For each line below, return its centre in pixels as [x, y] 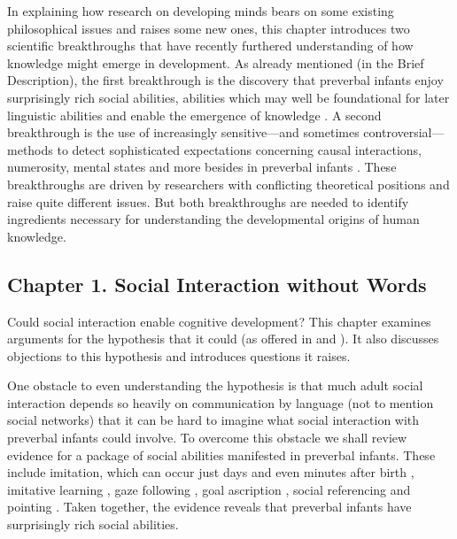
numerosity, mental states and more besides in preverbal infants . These [202, 167]
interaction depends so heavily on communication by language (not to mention [221, 402]
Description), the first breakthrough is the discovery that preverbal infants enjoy [225, 80]
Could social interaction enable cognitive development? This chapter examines [219, 321]
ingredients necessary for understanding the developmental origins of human [213, 219]
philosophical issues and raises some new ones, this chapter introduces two [209, 28]
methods [30, 149]
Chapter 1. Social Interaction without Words [217, 284]
